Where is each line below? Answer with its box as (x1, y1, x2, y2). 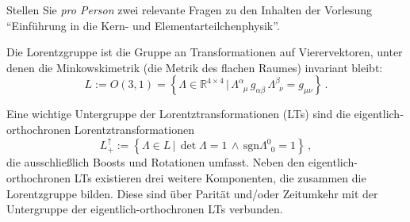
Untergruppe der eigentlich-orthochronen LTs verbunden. (6, 201, 283, 217)
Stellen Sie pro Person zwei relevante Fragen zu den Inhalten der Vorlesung (6, 2, 373, 17)
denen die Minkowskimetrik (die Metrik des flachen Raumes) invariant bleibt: (6, 59, 383, 75)
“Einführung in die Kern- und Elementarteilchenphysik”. (6, 17, 280, 33)
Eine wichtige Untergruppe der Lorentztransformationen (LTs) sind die (6, 105, 351, 122)
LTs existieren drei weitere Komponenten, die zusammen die (74, 169, 366, 186)
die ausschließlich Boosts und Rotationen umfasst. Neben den (6, 154, 305, 170)
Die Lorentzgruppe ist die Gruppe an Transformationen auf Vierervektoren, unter (6, 44, 403, 60)
